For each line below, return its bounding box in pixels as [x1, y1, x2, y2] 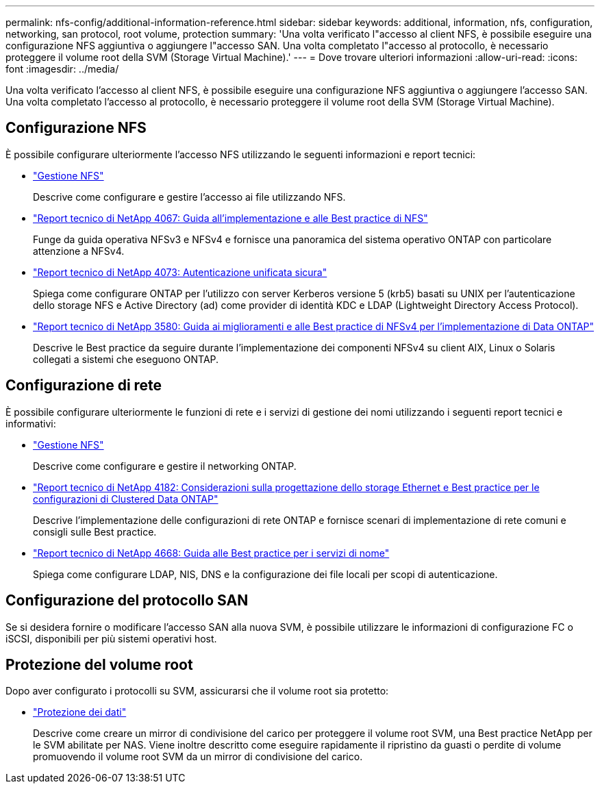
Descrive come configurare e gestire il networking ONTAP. [33, 460, 297, 472]
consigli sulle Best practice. [33, 525, 157, 538]
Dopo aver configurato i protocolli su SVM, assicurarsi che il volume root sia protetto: [5, 685, 389, 697]
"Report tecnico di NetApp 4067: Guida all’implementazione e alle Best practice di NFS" [33, 212, 428, 224]
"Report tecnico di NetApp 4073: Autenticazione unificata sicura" [33, 266, 327, 278]
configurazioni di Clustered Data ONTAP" [33, 492, 218, 505]
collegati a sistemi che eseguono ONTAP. [33, 353, 219, 365]
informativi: [5, 417, 56, 429]
